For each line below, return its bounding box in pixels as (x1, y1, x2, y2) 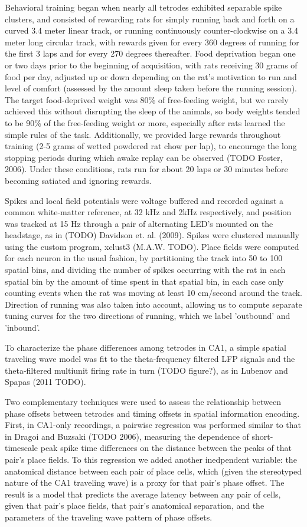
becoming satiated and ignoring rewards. (5, 174, 152, 186)
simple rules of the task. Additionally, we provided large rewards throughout (5, 128, 281, 140)
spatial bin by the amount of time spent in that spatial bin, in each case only (5, 275, 284, 287)
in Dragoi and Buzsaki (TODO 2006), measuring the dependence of (5, 430, 249, 442)
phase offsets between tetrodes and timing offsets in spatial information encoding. (5, 407, 300, 419)
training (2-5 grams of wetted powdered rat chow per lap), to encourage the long (5, 140, 297, 152)
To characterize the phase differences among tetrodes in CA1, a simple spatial (5, 341, 286, 353)
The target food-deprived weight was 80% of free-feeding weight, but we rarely (5, 93, 289, 106)
